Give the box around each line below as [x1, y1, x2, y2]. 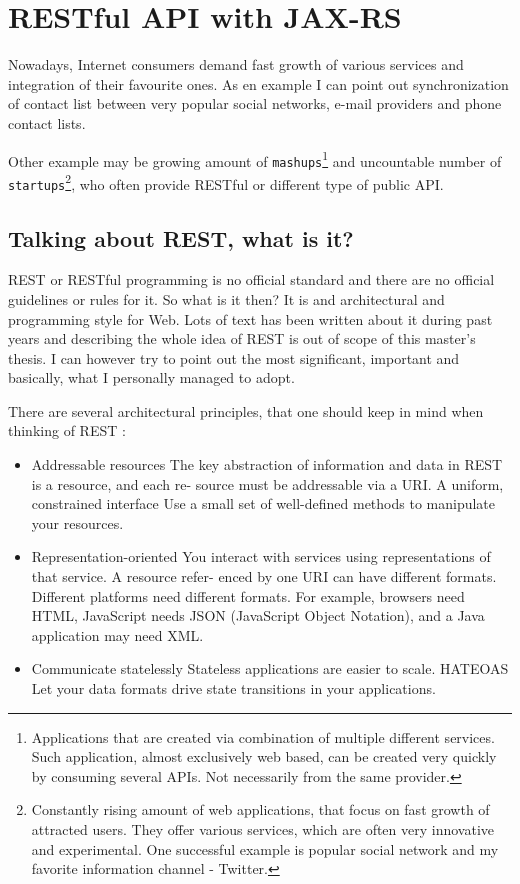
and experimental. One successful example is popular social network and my [31, 838, 499, 859]
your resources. [31, 512, 124, 533]
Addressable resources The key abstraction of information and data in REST [31, 454, 503, 475]
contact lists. [8, 112, 86, 133]
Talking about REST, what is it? [8, 222, 354, 253]
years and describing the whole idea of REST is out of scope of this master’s [8, 328, 476, 349]
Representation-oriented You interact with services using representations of [31, 546, 491, 567]
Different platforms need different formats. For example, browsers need [31, 585, 465, 606]
